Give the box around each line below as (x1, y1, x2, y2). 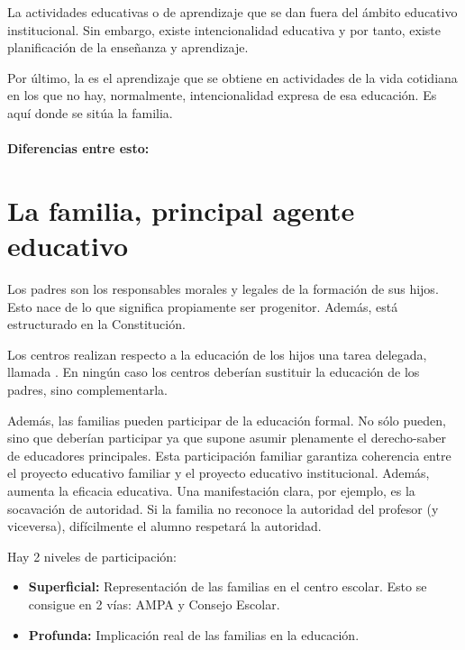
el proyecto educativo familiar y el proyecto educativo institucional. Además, (7, 463, 430, 482)
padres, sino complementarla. (7, 380, 168, 399)
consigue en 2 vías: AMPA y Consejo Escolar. (28, 594, 280, 613)
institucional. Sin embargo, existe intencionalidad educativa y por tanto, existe (7, 20, 442, 39)
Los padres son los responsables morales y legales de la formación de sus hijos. (7, 279, 439, 298)
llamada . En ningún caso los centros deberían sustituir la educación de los (7, 362, 420, 381)
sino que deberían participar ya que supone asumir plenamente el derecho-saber (7, 428, 447, 447)
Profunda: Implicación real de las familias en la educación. (28, 625, 360, 644)
